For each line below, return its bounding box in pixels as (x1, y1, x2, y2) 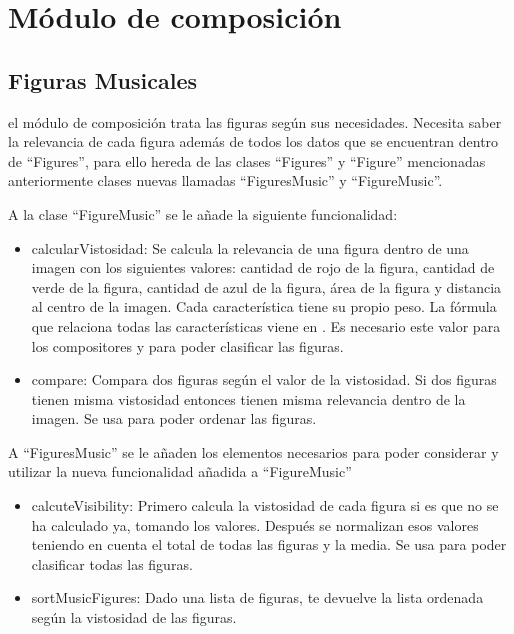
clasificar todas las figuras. (31, 553, 193, 574)
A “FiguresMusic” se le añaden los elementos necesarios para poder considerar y (8, 441, 499, 462)
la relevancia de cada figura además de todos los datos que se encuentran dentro (8, 131, 499, 152)
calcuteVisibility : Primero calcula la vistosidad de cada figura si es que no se (31, 495, 499, 516)
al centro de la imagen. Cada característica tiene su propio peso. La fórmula (31, 296, 497, 317)
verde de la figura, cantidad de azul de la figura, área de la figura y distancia (31, 276, 502, 297)
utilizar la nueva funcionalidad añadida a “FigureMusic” (8, 461, 352, 482)
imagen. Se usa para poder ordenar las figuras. (31, 408, 317, 429)
